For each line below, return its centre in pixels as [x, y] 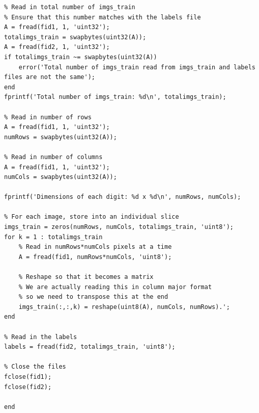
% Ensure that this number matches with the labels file [103, 17]
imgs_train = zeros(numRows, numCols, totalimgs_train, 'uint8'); [119, 227]
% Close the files [35, 367]
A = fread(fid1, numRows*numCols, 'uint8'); [95, 257]
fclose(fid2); [28, 387]
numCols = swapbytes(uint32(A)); [61, 177]
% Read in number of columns [53, 157]
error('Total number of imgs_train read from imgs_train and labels [137, 67]
